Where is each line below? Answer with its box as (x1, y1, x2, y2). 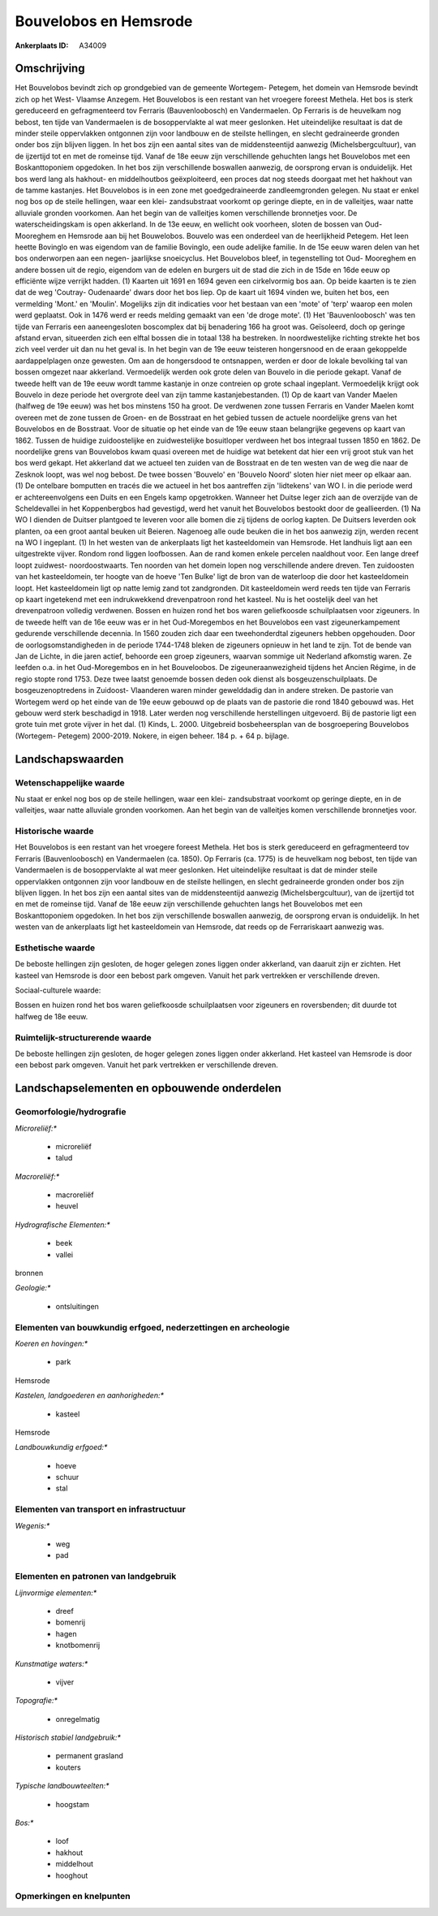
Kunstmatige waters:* (15, 1659, 88, 1668)
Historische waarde (15, 825, 94, 837)
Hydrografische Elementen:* (15, 1219, 110, 1230)
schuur (55, 1473, 79, 1482)
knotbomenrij (55, 1641, 101, 1650)
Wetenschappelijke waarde (15, 776, 125, 788)
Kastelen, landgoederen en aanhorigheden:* (15, 1391, 165, 1400)
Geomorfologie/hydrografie (15, 1106, 127, 1118)
